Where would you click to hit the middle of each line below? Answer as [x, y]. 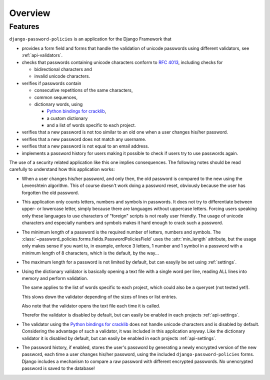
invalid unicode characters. [62, 76]
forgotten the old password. [50, 192]
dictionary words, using [58, 104]
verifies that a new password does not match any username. [84, 139]
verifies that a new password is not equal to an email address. [85, 146]
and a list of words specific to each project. [91, 125]
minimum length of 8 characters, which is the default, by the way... [90, 253]
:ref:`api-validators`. [42, 55]
